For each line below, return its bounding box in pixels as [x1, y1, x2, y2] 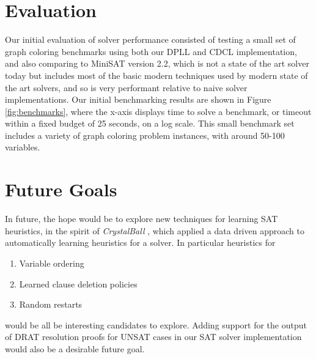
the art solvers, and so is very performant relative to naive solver [5, 81, 248, 94]
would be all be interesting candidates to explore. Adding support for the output [5, 318, 307, 331]
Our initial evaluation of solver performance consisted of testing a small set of [5, 33, 296, 46]
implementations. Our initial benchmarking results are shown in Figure [5, 93, 271, 106]
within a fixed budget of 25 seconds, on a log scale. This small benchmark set [5, 117, 295, 130]
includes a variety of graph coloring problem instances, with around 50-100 [5, 128, 285, 141]
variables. [5, 141, 40, 154]
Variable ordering [19, 256, 84, 269]
